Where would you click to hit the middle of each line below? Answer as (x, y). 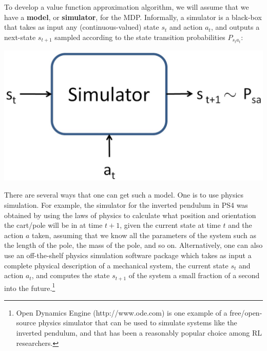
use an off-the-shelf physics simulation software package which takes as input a (128, 255)
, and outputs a (235, 27)
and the (240, 225)
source (26, 323)
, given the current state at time (170, 225)
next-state (20, 37)
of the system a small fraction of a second (194, 275)
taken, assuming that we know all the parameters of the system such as (144, 235)
